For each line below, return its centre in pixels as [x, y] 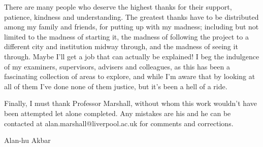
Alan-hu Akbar [27, 140]
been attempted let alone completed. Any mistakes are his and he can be [118, 113]
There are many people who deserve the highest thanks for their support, [118, 7]
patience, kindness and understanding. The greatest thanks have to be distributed [131, 16]
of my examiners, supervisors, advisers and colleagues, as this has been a [117, 66]
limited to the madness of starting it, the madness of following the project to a [126, 36]
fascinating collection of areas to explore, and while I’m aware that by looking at [130, 76]
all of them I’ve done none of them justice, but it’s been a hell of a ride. [116, 86]
